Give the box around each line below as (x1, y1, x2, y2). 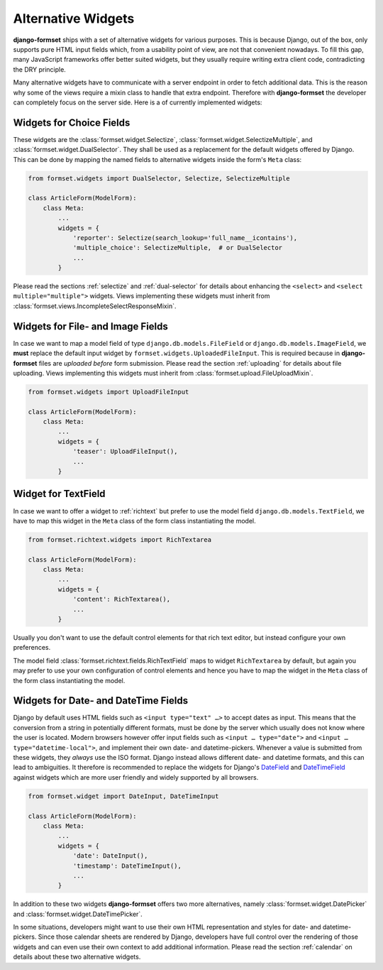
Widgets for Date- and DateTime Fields (13, 694, 188, 707)
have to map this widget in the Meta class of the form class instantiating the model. (13, 516, 256, 525)
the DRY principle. (13, 65, 67, 74)
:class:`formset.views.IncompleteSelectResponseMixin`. (13, 302, 177, 310)
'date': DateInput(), (72, 852, 148, 860)
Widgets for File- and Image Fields (13, 320, 168, 332)
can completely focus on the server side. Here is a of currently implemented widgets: (13, 98, 262, 107)
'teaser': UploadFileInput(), (72, 447, 178, 456)
